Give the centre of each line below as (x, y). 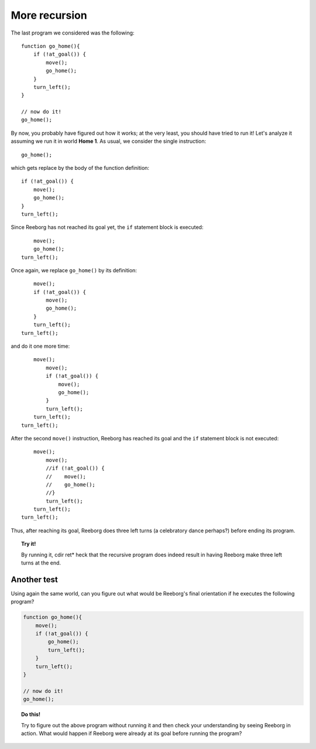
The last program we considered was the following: (73, 33)
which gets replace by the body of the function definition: (80, 168)
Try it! (29, 544)
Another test (34, 579)
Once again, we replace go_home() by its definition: (74, 270)
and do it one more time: (40, 346)
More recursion (49, 15)
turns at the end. (41, 563)
